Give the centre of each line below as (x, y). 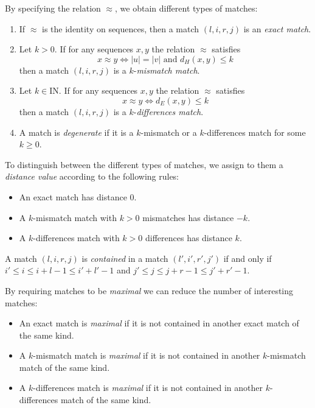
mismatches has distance (188, 217)
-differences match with (76, 238)
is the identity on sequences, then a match (121, 28)
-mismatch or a (169, 132)
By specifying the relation (53, 8)
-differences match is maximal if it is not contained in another (148, 388)
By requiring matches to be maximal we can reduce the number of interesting (149, 290)
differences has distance (189, 238)
